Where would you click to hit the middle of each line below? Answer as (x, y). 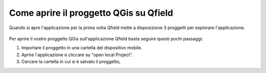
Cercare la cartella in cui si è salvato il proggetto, (71, 62)
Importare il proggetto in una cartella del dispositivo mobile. (82, 48)
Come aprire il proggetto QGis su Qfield (91, 13)
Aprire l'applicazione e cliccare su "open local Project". (77, 55)
